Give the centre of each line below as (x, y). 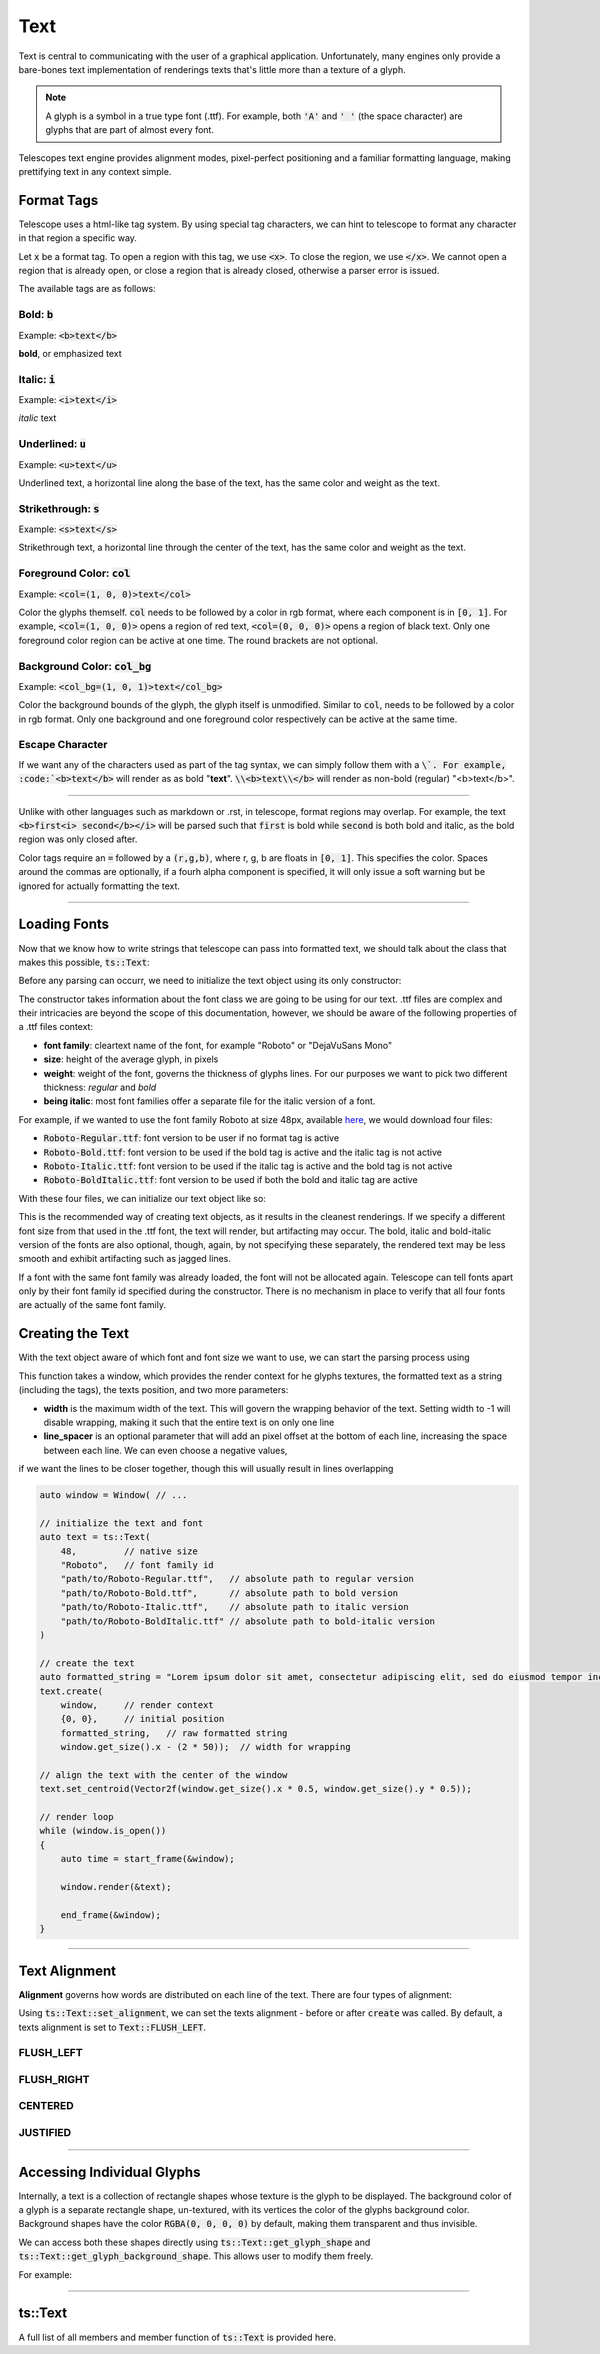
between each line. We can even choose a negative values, (165, 1450)
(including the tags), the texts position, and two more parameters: (153, 1390)
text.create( (71, 1691)
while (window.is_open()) (103, 1831)
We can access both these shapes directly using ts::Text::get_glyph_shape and (194, 2242)
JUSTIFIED (45, 2132)
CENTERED (46, 2106)
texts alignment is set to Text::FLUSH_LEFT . (112, 2027)
